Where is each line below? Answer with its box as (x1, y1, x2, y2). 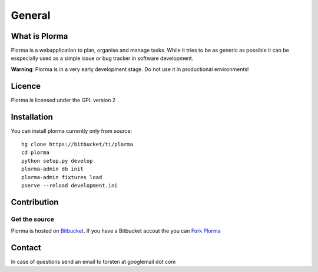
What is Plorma (11, 31, 68, 41)
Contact (11, 243, 41, 253)
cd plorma (21, 149, 49, 156)
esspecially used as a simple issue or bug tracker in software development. (11, 55, 194, 62)
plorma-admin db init (21, 166, 84, 173)
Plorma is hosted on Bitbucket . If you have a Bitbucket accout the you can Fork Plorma (11, 227, 221, 234)
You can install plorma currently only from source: (11, 127, 132, 135)
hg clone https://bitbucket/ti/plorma (21, 141, 134, 148)
